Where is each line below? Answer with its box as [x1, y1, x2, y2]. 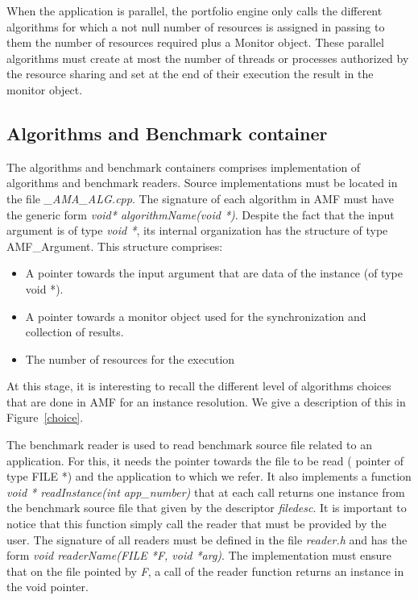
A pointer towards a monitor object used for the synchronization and [25, 307, 366, 324]
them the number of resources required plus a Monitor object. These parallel [6, 34, 384, 51]
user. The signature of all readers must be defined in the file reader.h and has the [6, 531, 408, 548]
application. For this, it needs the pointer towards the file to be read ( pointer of [6, 452, 404, 469]
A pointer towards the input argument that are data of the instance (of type [25, 265, 403, 281]
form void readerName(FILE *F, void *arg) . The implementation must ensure [6, 547, 392, 564]
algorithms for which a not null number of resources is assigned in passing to [6, 18, 385, 35]
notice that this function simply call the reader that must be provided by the [6, 515, 387, 532]
